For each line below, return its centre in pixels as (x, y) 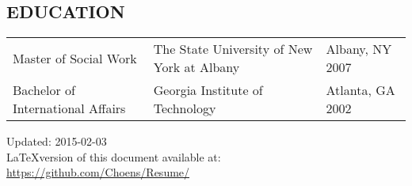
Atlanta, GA (360, 90)
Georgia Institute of (208, 90)
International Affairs (69, 108)
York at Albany (196, 67)
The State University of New (233, 49)
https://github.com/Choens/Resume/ (98, 172)
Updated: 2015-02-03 (57, 141)
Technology (185, 108)
